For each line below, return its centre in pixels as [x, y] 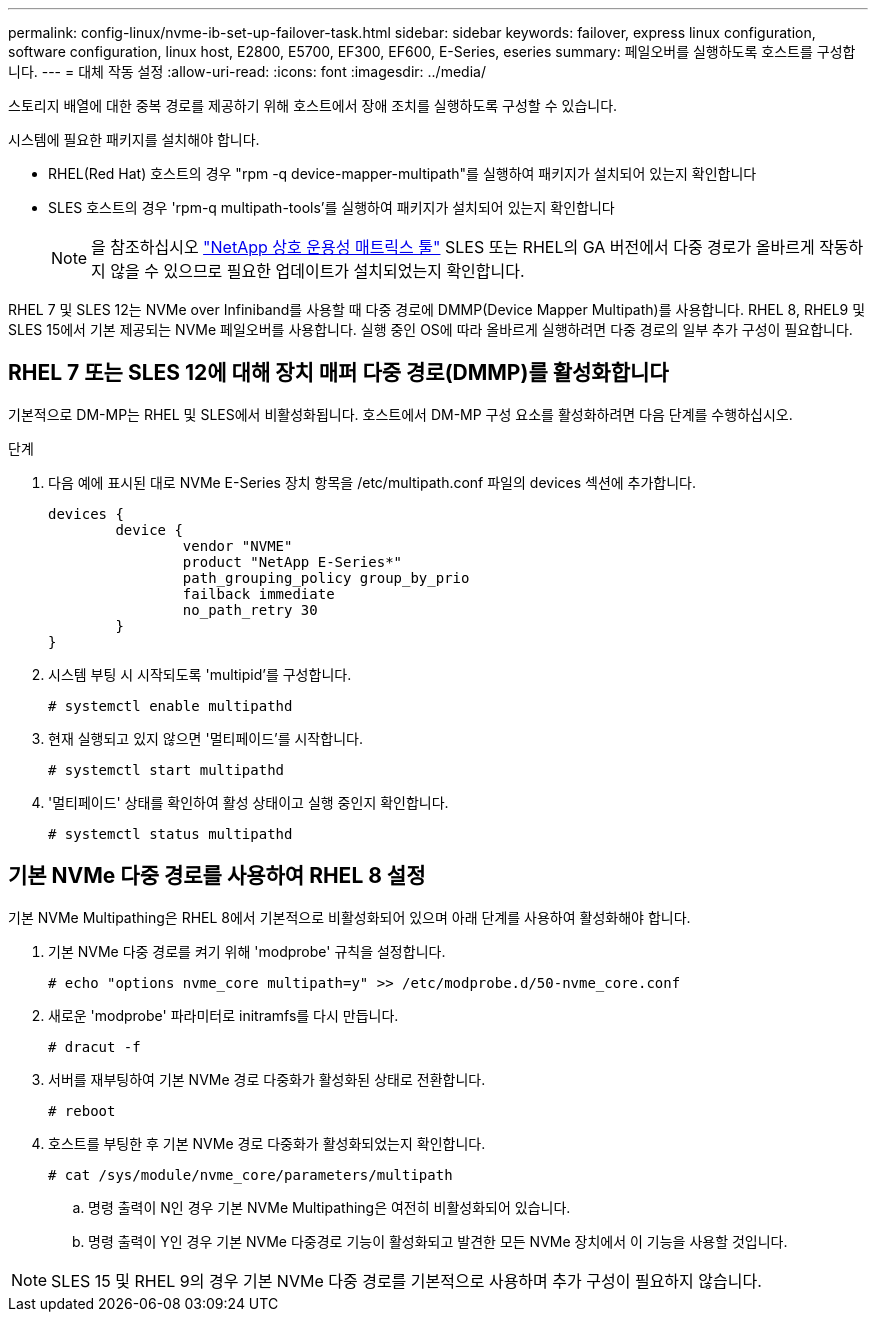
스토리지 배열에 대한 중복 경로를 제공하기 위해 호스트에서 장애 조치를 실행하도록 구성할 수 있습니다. [313, 105]
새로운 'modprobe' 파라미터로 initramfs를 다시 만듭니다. [223, 1015]
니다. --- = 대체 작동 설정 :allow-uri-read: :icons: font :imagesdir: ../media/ [247, 71]
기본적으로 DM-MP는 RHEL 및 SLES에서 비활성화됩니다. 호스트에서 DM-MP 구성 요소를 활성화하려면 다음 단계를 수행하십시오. [400, 414]
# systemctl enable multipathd [170, 705]
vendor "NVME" [237, 545]
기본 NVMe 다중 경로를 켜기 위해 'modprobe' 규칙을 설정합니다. [247, 951]
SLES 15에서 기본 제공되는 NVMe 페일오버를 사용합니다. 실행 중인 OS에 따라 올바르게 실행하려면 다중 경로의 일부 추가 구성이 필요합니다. [430, 329]
